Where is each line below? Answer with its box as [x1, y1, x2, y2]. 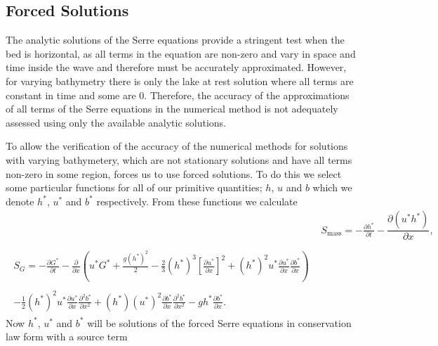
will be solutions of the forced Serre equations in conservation [87, 315, 352, 330]
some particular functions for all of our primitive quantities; [6, 180, 263, 195]
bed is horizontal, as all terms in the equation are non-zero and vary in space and [6, 46, 356, 60]
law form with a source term [6, 329, 128, 344]
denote [6, 193, 34, 208]
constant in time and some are [6, 87, 136, 102]
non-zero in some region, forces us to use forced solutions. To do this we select [6, 166, 342, 181]
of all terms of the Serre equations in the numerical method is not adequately [6, 101, 338, 116]
